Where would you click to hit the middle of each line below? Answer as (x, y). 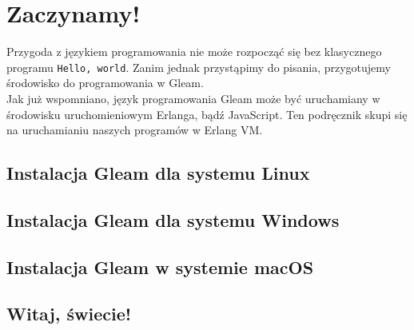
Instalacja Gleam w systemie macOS (160, 266)
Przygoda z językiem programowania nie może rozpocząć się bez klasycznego (194, 52)
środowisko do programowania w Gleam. (105, 83)
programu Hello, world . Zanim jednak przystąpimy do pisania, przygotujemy (199, 67)
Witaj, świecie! (69, 314)
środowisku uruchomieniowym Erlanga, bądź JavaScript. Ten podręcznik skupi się (207, 114)
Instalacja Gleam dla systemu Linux (158, 173)
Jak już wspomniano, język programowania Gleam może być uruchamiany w (193, 98)
